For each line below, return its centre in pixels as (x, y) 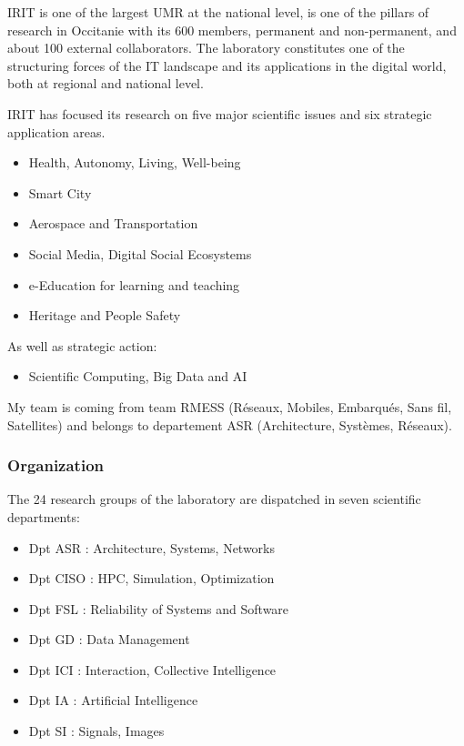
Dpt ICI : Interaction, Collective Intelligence (152, 669)
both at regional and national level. (106, 83)
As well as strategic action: (82, 345)
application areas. (56, 131)
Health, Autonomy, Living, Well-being (135, 162)
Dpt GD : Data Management (109, 639)
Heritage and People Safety (105, 315)
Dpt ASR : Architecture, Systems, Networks (152, 547)
